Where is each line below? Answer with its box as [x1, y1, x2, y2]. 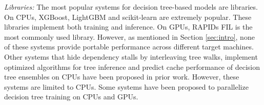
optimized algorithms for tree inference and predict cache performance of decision [4, 61, 260, 72]
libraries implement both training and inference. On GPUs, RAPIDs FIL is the [4, 21, 253, 32]
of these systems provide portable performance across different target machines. [4, 41, 254, 52]
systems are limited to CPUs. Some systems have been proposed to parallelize [4, 81, 249, 92]
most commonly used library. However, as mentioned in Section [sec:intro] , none [4, 31, 255, 42]
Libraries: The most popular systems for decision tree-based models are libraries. [4, 2, 258, 12]
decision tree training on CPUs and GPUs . [4, 91, 138, 102]
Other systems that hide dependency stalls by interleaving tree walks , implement [4, 51, 258, 62]
